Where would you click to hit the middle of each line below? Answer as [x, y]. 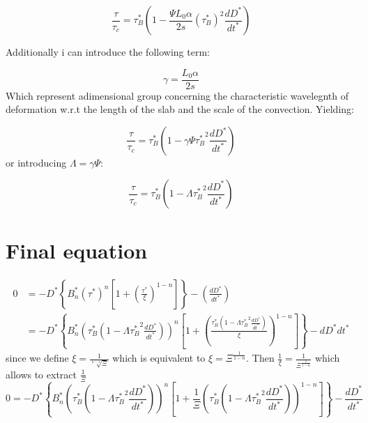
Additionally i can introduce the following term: [108, 52]
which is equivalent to [159, 358]
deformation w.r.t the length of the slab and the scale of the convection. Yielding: [180, 109]
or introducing [36, 162]
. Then [260, 358]
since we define [37, 358]
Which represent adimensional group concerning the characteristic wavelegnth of [177, 95]
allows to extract [41, 374]
